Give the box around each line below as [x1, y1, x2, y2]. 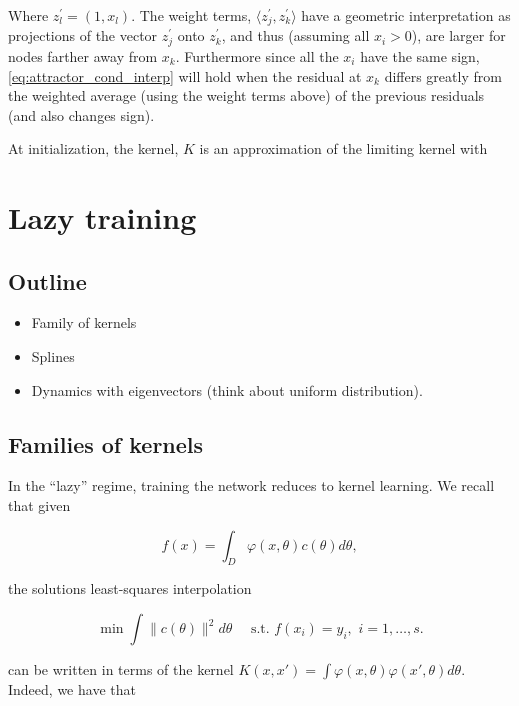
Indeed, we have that [8, 679, 136, 700]
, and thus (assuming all [221, 25, 370, 46]
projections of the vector [8, 25, 158, 46]
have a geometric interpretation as [301, 5, 511, 25]
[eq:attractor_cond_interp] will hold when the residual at [8, 65, 362, 86]
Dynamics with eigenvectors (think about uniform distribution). [31, 379, 423, 400]
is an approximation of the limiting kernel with [199, 138, 488, 159]
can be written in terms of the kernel [8, 659, 234, 680]
